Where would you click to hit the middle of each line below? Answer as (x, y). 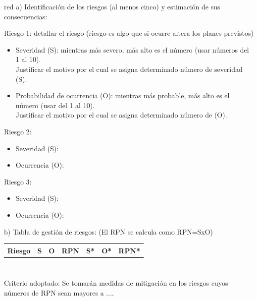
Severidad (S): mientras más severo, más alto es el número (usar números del (132, 49)
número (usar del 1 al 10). (55, 105)
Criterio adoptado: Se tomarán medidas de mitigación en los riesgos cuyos (116, 282)
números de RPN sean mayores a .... (59, 292)
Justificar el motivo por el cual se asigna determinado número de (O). (121, 115)
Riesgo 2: (18, 131)
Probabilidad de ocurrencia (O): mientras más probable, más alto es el (123, 95)
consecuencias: (26, 16)
